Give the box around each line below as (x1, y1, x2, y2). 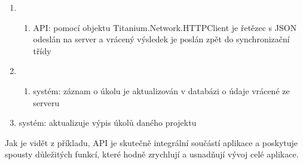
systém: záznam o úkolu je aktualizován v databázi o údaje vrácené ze (33, 84, 290, 97)
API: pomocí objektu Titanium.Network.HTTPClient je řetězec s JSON (33, 21, 297, 33)
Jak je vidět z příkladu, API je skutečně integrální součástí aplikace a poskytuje (5, 136, 298, 148)
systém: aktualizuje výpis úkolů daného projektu (19, 116, 197, 129)
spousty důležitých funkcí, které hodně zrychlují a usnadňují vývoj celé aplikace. (5, 148, 299, 160)
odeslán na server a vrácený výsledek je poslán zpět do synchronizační (33, 33, 290, 45)
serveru (33, 96, 60, 109)
